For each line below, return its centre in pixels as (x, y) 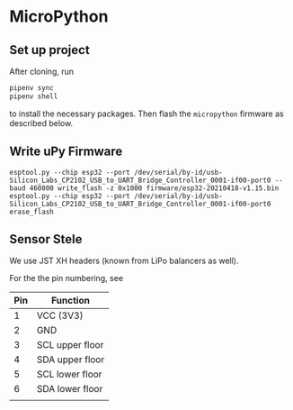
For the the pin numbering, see (67, 278)
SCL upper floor (70, 345)
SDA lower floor (70, 389)
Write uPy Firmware (66, 152)
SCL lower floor (69, 374)
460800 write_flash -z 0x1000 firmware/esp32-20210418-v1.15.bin (154, 188)
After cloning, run (42, 71)
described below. (41, 123)
